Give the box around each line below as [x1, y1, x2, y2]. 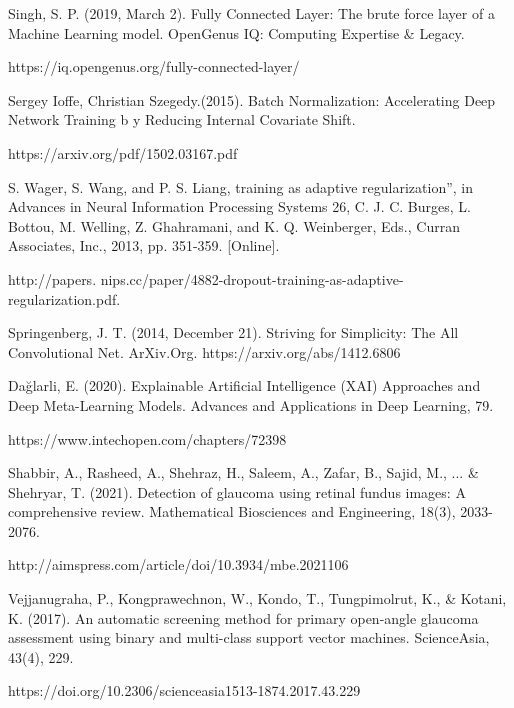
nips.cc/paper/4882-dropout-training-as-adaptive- [100, 268, 404, 289]
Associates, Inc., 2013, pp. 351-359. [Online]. [8, 235, 280, 256]
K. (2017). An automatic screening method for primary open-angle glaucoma [8, 607, 479, 628]
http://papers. [8, 268, 97, 289]
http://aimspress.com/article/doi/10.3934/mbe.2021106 [8, 554, 349, 575]
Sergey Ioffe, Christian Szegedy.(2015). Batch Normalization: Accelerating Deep [8, 89, 496, 110]
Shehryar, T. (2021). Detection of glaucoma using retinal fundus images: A [8, 481, 466, 502]
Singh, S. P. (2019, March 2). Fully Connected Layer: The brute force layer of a [8, 3, 495, 23]
